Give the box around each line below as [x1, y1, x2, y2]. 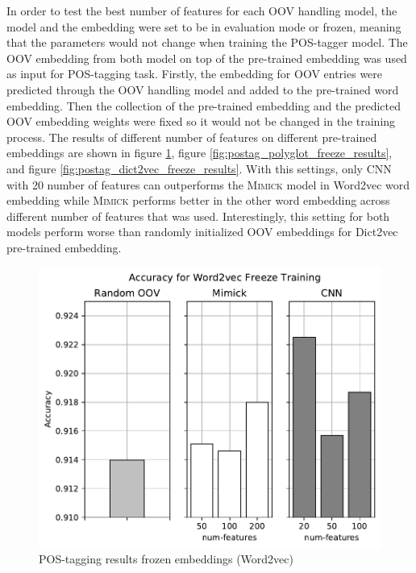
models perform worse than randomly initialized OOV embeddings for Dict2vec [6, 223, 398, 240]
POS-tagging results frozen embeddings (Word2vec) [39, 550, 293, 567]
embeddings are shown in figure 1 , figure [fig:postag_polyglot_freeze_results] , [6, 144, 393, 161]
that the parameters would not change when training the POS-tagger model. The [6, 34, 408, 51]
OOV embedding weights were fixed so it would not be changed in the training [6, 113, 396, 130]
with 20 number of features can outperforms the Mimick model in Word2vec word [6, 176, 410, 193]
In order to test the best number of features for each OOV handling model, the [6, 2, 397, 19]
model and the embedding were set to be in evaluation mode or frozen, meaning [6, 18, 401, 35]
